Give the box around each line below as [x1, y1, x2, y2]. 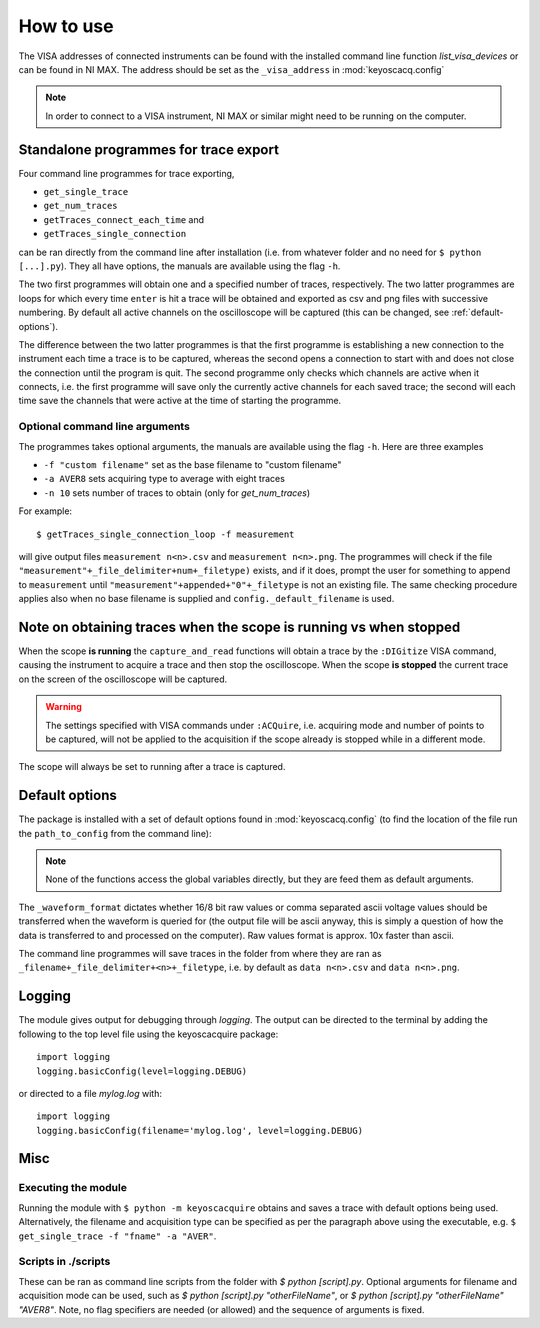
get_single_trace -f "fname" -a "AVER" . [18, 1230, 217, 1242]
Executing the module [18, 1181, 127, 1195]
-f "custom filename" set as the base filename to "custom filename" [43, 459, 342, 471]
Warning [45, 701, 82, 713]
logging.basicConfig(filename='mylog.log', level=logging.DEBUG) [36, 1125, 364, 1136]
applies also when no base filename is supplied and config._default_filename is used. [18, 593, 395, 605]
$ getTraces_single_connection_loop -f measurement [36, 528, 295, 540]
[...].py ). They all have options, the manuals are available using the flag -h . [18, 260, 341, 272]
